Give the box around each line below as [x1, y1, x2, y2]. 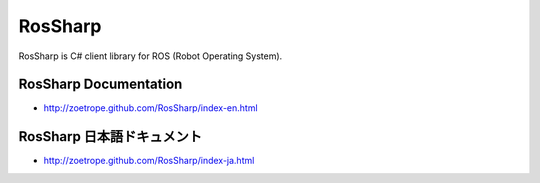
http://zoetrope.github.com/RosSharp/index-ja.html [43, 155, 255, 167]
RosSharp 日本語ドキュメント [18, 128, 203, 145]
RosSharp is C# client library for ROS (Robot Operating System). [18, 50, 283, 62]
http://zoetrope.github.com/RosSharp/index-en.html [43, 102, 259, 114]
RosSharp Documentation [18, 76, 183, 93]
